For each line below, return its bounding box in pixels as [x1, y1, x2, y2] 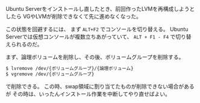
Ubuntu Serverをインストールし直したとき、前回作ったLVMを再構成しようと [5, 5, 195, 12]
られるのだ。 [10, 41, 43, 48]
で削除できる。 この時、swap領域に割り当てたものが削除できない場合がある [5, 83, 195, 90]
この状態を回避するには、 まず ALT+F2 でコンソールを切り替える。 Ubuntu [5, 26, 189, 33]
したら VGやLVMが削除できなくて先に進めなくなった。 [5, 13, 142, 20]
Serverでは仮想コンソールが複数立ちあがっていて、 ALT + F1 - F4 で [5, 33, 176, 40]
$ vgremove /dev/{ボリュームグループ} [5, 71, 95, 77]
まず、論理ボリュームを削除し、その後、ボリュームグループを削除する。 [5, 54, 184, 60]
